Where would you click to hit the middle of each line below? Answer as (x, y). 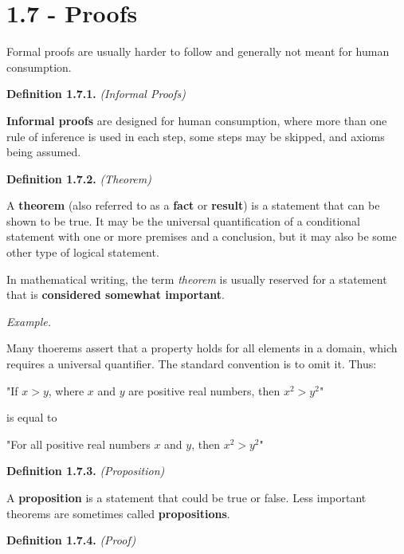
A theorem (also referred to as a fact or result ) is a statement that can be (193, 205)
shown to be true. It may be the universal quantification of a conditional (183, 220)
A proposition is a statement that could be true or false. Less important (186, 497)
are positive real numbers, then (204, 390)
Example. (29, 321)
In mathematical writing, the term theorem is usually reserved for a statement (197, 279)
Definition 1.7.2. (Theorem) (79, 178)
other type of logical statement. (83, 252)
